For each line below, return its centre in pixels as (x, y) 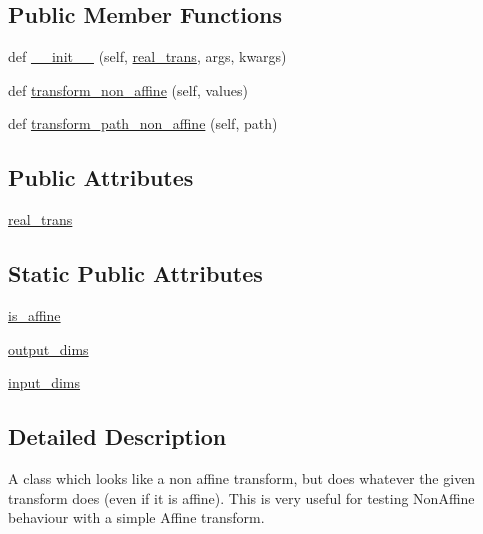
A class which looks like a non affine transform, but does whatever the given (242, 477)
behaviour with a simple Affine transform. (136, 517)
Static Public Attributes (135, 273)
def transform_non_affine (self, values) (128, 89)
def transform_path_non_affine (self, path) (143, 123)
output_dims (48, 348)
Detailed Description (117, 436)
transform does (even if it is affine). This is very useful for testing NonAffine (241, 497)
